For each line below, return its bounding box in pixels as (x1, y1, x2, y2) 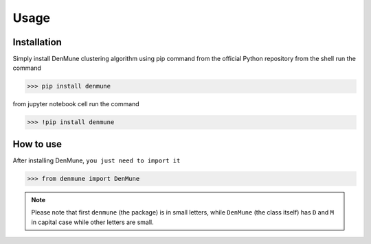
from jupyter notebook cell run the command (12, 100, 140, 108)
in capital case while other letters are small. (31, 218, 154, 226)
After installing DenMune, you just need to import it (12, 156, 181, 164)
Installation (12, 36, 62, 48)
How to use (12, 138, 62, 150)
